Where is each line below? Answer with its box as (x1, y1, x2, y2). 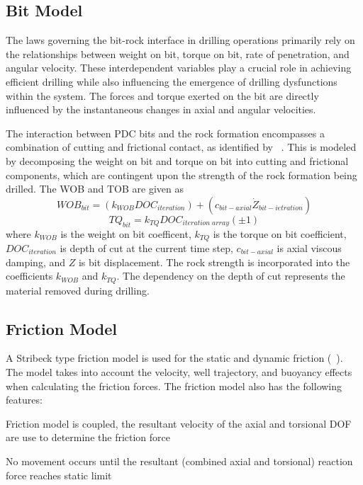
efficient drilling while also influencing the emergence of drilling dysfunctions (6, 74, 337, 89)
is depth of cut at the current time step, (60, 240, 233, 255)
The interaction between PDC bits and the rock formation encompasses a (6, 125, 325, 140)
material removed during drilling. (6, 283, 150, 297)
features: (6, 392, 43, 407)
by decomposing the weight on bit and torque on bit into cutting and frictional (6, 153, 349, 168)
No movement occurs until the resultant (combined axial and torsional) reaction (6, 453, 353, 468)
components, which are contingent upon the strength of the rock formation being (6, 167, 357, 182)
